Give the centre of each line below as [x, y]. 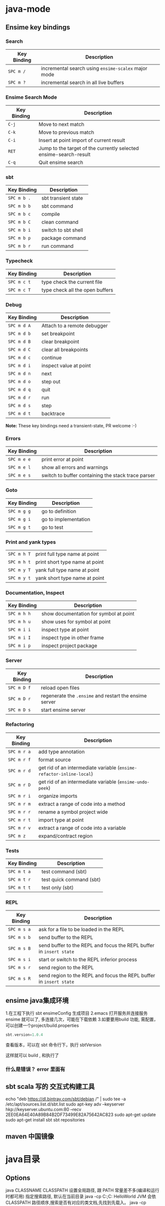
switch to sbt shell [62, 230]
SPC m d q [19, 390]
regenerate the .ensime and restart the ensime [94, 695]
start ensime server [63, 710]
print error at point [62, 459]
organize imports [58, 796]
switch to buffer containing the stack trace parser [98, 476]
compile [51, 214]
